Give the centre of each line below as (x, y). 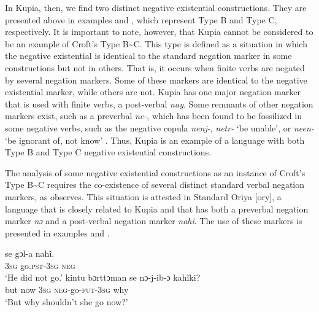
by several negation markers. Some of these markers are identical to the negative (156, 80)
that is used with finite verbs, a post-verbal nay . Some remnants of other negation (159, 103)
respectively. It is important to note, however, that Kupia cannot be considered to (159, 32)
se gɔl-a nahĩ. (30, 253)
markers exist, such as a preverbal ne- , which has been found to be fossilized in (153, 116)
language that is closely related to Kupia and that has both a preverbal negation (157, 209)
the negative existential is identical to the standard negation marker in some (148, 56)
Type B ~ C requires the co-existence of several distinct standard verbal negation (155, 185)
